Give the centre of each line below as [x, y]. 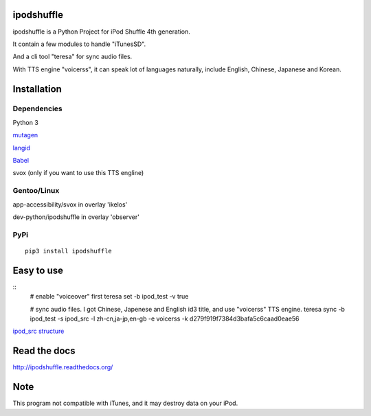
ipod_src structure [38, 331]
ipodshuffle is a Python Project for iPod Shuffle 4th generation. [101, 32]
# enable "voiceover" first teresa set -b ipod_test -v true [109, 297]
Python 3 [26, 122]
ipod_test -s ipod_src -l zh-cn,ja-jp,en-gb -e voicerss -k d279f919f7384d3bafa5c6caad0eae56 [165, 319]
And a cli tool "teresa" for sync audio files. [72, 57]
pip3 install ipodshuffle [69, 251]
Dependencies [38, 108]
